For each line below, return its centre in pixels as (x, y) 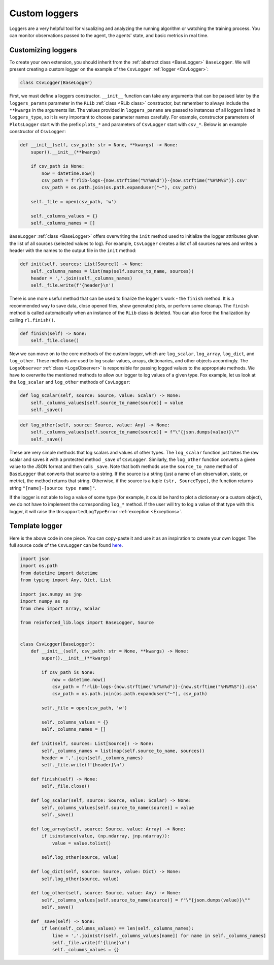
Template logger (36, 526)
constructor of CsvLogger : (38, 132)
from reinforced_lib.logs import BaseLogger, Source (87, 623)
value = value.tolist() (82, 843)
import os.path (39, 566)
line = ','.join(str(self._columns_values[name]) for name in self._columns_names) (159, 936)
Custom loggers (44, 13)
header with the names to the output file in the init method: (73, 251)
